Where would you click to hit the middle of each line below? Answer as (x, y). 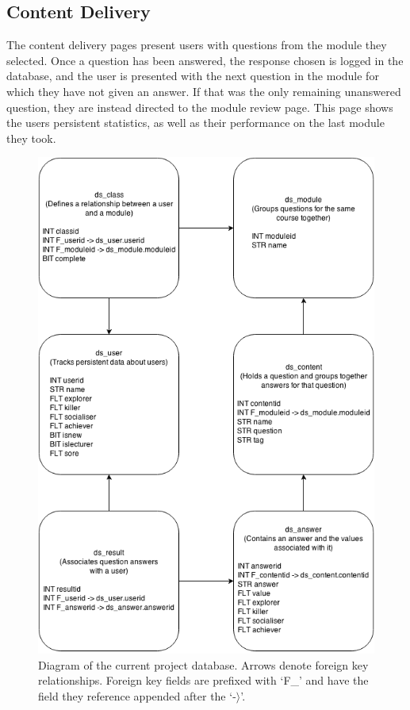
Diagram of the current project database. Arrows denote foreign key (203, 664)
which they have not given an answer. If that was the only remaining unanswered (204, 91)
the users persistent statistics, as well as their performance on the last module (195, 123)
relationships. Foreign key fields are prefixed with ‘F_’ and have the (203, 680)
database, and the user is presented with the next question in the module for (193, 76)
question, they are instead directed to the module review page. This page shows (200, 107)
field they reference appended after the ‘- (137, 695)
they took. (31, 138)
